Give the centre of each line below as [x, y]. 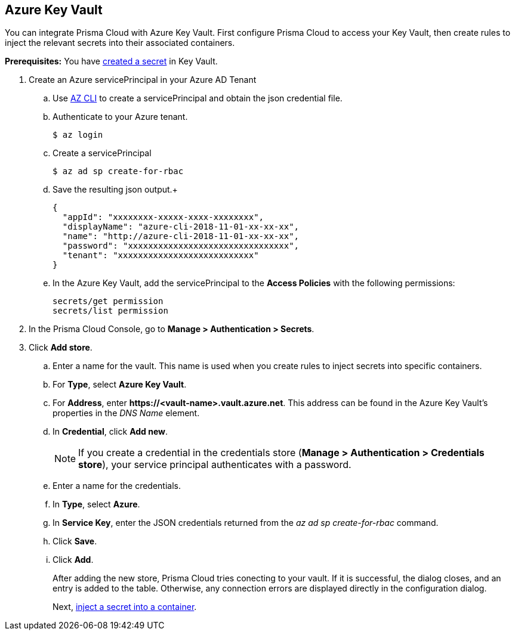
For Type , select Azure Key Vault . [120, 385]
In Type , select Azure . [96, 504]
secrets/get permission [108, 301]
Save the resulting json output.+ [115, 190]
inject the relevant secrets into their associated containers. [120, 43]
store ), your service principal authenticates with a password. [215, 465]
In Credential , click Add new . [110, 432]
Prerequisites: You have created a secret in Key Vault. [111, 61]
